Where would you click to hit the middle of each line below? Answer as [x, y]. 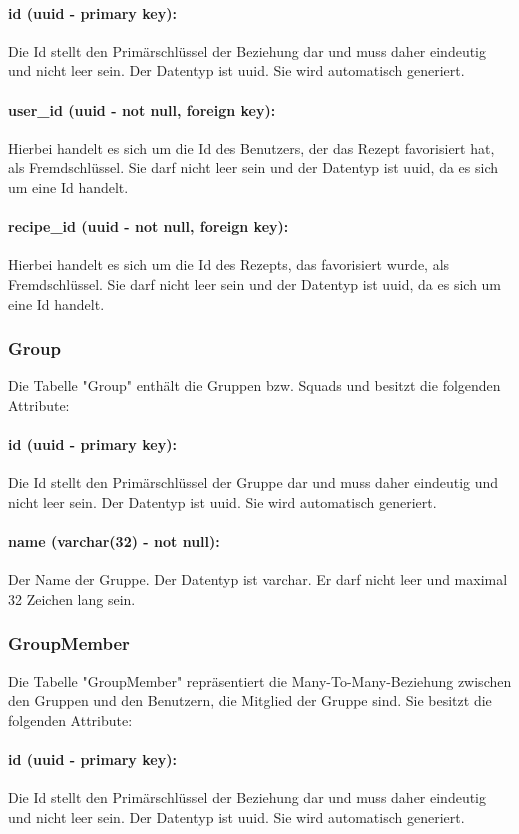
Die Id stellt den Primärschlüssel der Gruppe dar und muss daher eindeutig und [253, 482]
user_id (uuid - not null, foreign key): [142, 109]
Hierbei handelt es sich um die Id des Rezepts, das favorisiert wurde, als [229, 264]
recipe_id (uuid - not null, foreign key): [148, 226]
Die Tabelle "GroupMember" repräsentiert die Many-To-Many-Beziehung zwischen [260, 680]
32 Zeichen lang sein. [72, 598]
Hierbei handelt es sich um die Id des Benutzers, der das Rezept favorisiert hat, [251, 147]
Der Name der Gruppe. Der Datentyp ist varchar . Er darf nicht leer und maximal [258, 579]
